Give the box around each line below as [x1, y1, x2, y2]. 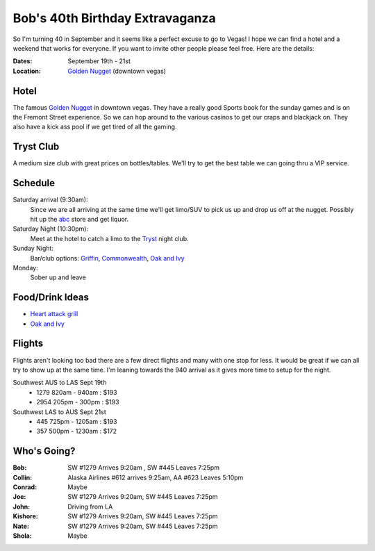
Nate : [12, 522, 29, 530]
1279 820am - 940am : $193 [36, 388, 117, 396]
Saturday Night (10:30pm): [12, 224, 89, 233]
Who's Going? [12, 445, 76, 457]
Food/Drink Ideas [12, 292, 90, 304]
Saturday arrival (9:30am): [12, 195, 88, 204]
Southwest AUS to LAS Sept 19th [12, 379, 107, 387]
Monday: [12, 263, 38, 272]
